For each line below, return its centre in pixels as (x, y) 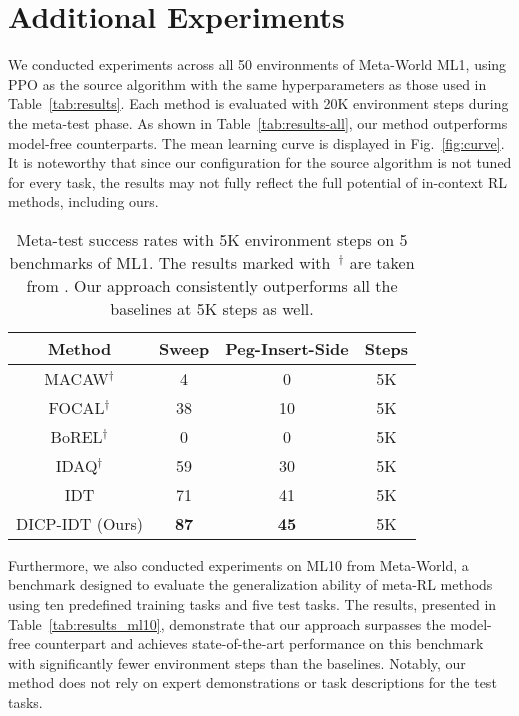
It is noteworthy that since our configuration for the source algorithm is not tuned (260, 162)
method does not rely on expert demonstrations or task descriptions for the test (252, 682)
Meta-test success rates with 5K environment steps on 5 (212, 239)
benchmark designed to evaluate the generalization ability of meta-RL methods (250, 584)
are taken (382, 262)
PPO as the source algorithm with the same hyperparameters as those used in (247, 83)
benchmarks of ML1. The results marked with (170, 262)
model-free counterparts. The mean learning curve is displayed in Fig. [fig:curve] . (256, 142)
